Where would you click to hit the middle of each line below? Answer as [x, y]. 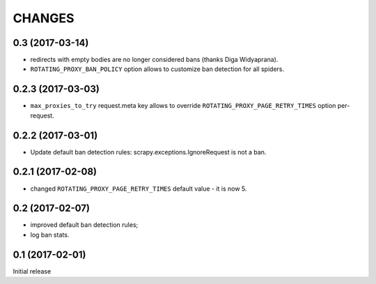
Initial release [32, 271]
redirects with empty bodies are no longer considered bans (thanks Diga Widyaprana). [154, 60]
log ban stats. [50, 235]
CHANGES [44, 18]
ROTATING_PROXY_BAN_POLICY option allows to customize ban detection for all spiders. [157, 69]
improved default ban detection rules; [84, 225]
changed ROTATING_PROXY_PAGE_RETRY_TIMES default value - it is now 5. [139, 189]
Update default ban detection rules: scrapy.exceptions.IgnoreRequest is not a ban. [148, 152]
